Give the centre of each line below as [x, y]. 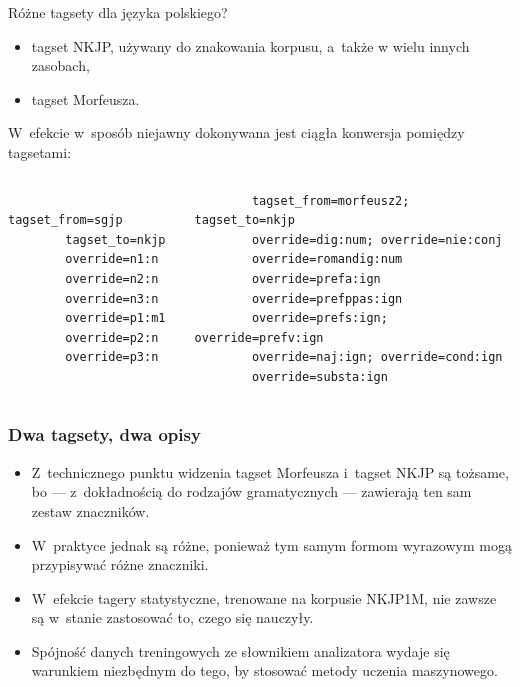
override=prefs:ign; [319, 318]
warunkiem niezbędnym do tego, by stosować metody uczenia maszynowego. [264, 670]
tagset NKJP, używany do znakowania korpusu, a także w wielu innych [250, 45]
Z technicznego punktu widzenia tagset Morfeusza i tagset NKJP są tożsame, [270, 471]
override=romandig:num [327, 259]
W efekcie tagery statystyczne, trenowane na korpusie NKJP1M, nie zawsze [264, 597]
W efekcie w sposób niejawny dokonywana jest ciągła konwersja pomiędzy [236, 132]
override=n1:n [112, 259]
